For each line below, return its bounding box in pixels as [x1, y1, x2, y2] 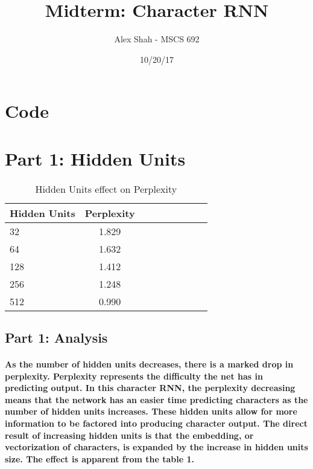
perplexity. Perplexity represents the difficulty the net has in [5, 369, 263, 382]
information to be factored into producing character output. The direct [5, 416, 308, 429]
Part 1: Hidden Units [5, 146, 186, 170]
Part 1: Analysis [5, 328, 108, 347]
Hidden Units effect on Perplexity [35, 181, 177, 196]
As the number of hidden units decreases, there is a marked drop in [5, 358, 294, 370]
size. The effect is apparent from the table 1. [5, 452, 194, 465]
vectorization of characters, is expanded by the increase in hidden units [5, 441, 308, 453]
